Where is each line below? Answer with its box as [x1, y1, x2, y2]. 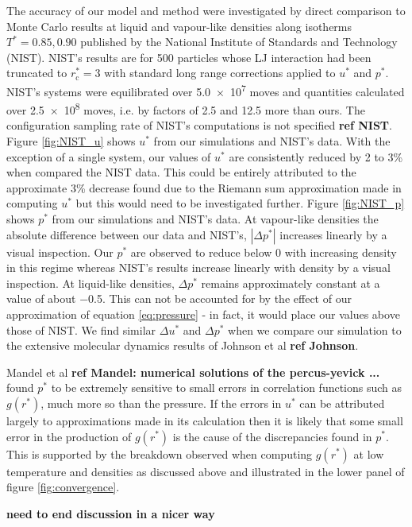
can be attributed [299, 394, 385, 411]
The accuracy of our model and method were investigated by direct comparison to [6, 2, 406, 18]
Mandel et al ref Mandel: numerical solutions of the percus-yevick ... [6, 363, 380, 380]
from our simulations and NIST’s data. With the [153, 133, 391, 149]
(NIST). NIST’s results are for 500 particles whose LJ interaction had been [6, 48, 372, 65]
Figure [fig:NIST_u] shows [6, 133, 136, 149]
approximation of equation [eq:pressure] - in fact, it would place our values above [6, 306, 400, 322]
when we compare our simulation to [228, 321, 402, 338]
